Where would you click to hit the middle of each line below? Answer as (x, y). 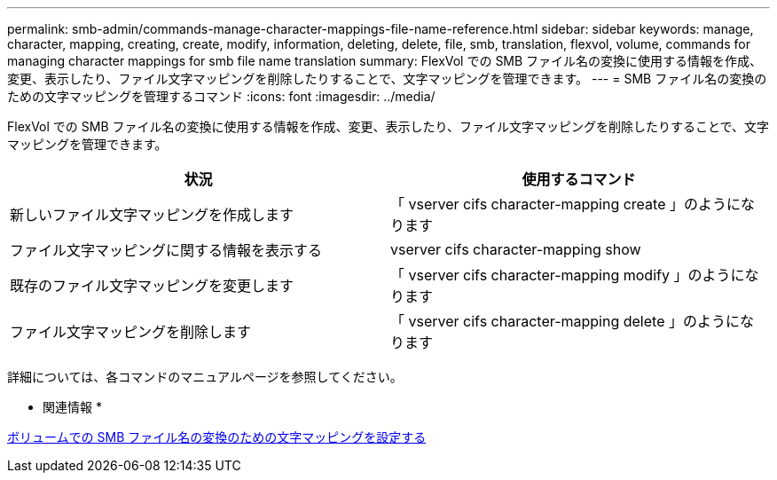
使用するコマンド (579, 179)
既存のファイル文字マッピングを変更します (152, 286)
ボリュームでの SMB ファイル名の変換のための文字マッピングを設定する (217, 437)
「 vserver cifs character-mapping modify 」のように (568, 275)
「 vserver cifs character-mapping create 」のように (565, 204)
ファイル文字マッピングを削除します (131, 332)
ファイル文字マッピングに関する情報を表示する (166, 250)
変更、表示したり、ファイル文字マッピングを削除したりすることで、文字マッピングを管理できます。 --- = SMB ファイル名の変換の (387, 79)
